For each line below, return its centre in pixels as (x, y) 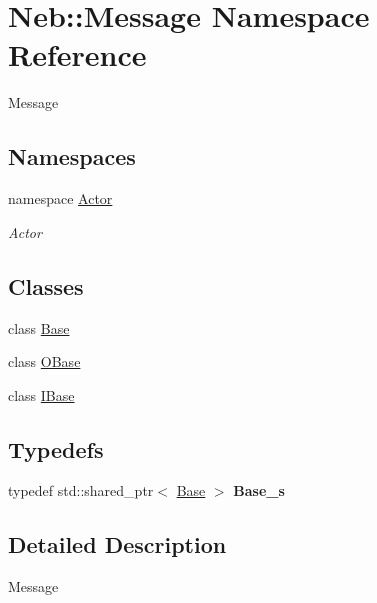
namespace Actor (60, 198)
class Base (39, 327)
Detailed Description (117, 544)
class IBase (41, 394)
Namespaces (72, 156)
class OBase (44, 361)
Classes (46, 285)
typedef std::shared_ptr (81, 490)
